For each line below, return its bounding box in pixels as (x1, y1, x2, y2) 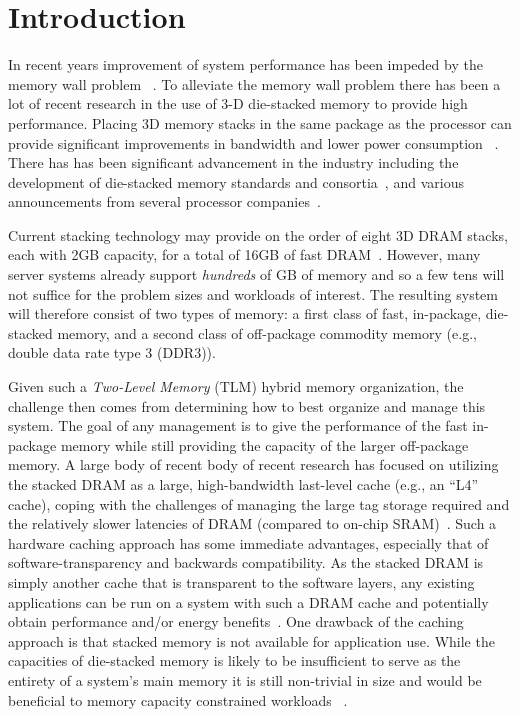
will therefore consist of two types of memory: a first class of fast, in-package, (8, 303, 482, 324)
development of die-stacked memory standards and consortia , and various (8, 171, 464, 192)
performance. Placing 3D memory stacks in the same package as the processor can (8, 112, 512, 133)
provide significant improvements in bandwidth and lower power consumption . (8, 132, 499, 153)
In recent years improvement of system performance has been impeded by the (8, 54, 483, 75)
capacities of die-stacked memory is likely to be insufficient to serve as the (8, 650, 461, 671)
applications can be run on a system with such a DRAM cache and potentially (8, 591, 489, 612)
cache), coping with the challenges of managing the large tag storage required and (8, 493, 510, 514)
